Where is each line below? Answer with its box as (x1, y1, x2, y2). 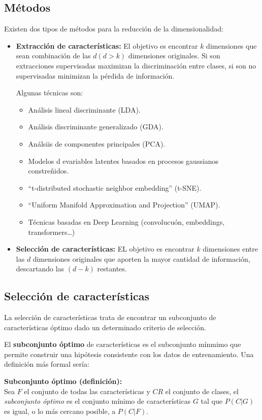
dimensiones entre (203, 243, 258, 254)
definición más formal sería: (4, 359, 89, 369)
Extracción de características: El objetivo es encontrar (16, 40, 198, 51)
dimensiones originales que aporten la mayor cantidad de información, (32, 253, 250, 264)
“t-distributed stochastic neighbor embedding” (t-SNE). (28, 182, 202, 193)
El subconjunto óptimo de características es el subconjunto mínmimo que (4, 339, 241, 349)
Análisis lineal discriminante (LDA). (28, 104, 141, 115)
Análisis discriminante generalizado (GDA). (28, 121, 163, 132)
